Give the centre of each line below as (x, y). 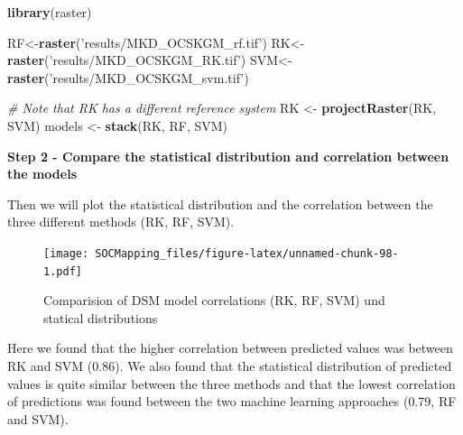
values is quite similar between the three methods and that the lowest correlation (231, 383)
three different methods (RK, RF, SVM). (121, 222)
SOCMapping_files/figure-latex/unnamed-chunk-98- (247, 253)
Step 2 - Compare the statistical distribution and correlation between (228, 156)
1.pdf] (63, 271)
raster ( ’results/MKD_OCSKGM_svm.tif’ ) (128, 77)
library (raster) (50, 12)
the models (42, 174)
